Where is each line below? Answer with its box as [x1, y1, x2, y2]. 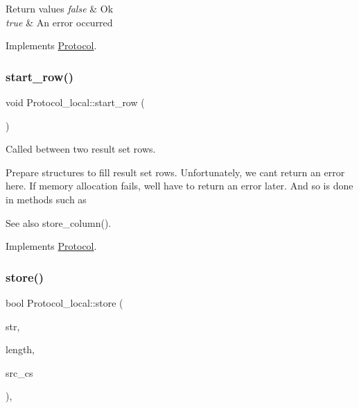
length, [6, 342, 35, 357]
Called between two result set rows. [6, 142, 156, 156]
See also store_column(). [6, 215, 112, 230]
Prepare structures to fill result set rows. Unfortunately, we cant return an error [6, 164, 345, 179]
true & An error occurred [6, 15, 113, 29]
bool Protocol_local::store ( [6, 295, 123, 309]
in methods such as [6, 192, 87, 206]
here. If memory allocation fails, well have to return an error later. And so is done [6, 178, 353, 193]
